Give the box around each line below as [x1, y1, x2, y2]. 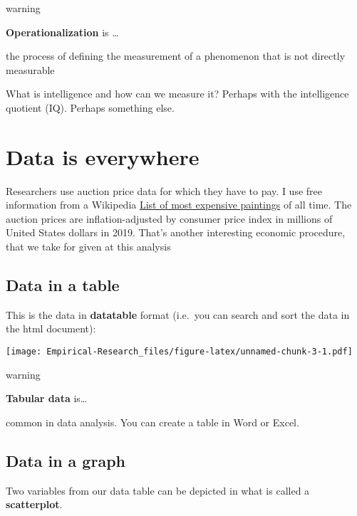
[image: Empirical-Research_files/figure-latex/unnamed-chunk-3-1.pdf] [6, 347, 353, 357]
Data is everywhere [6, 142, 200, 171]
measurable [6, 62, 55, 77]
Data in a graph [6, 449, 125, 471]
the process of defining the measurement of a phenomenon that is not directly [6, 48, 346, 63]
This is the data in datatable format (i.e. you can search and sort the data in [6, 307, 350, 322]
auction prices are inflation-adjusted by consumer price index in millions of [6, 211, 333, 226]
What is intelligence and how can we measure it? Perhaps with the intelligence [6, 86, 349, 101]
